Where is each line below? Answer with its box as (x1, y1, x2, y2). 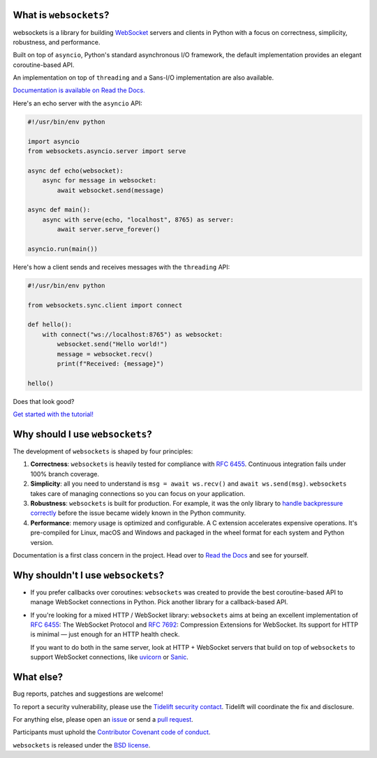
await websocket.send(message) (57, 186, 164, 194)
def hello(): (27, 321, 73, 328)
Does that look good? (13, 397, 75, 405)
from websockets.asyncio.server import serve (27, 147, 186, 155)
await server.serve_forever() (57, 226, 161, 233)
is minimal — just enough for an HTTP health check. (30, 630, 180, 639)
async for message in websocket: (42, 177, 157, 184)
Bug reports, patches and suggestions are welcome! (13, 690, 163, 698)
